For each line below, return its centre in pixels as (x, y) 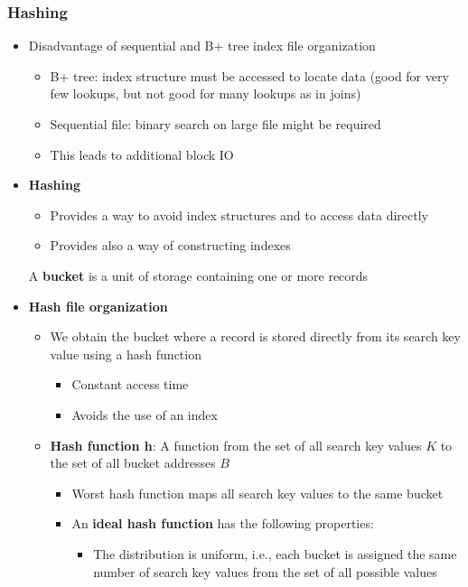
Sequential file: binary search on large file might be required (215, 124)
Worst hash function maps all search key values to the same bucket (257, 493)
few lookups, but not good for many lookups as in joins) (206, 93)
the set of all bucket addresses (133, 463)
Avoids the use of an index (145, 414)
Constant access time (130, 384)
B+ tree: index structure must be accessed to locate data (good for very (249, 75)
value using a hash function (126, 354)
